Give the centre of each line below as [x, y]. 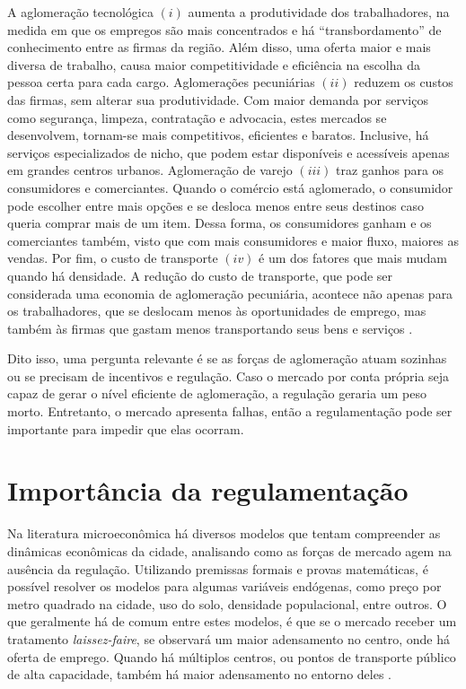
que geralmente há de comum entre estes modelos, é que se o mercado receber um [232, 621]
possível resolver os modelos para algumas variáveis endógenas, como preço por [224, 586]
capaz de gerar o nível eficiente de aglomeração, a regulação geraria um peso [217, 393]
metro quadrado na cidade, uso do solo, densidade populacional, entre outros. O [227, 603]
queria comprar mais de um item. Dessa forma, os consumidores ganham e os [220, 223]
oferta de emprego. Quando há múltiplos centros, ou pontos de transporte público [232, 656]
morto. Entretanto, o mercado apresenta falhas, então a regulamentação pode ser [230, 411]
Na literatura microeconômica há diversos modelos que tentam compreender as [224, 533]
